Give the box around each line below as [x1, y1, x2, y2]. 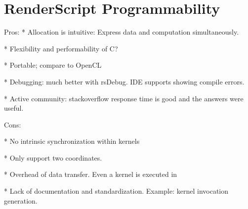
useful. [4, 103, 24, 113]
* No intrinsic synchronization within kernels [4, 136, 140, 146]
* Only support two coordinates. [4, 152, 102, 163]
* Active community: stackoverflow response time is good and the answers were [4, 93, 244, 103]
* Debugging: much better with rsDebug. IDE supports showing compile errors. [4, 76, 245, 86]
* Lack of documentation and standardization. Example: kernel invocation [4, 186, 229, 196]
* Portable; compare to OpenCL [4, 60, 102, 70]
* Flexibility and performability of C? [4, 43, 118, 53]
